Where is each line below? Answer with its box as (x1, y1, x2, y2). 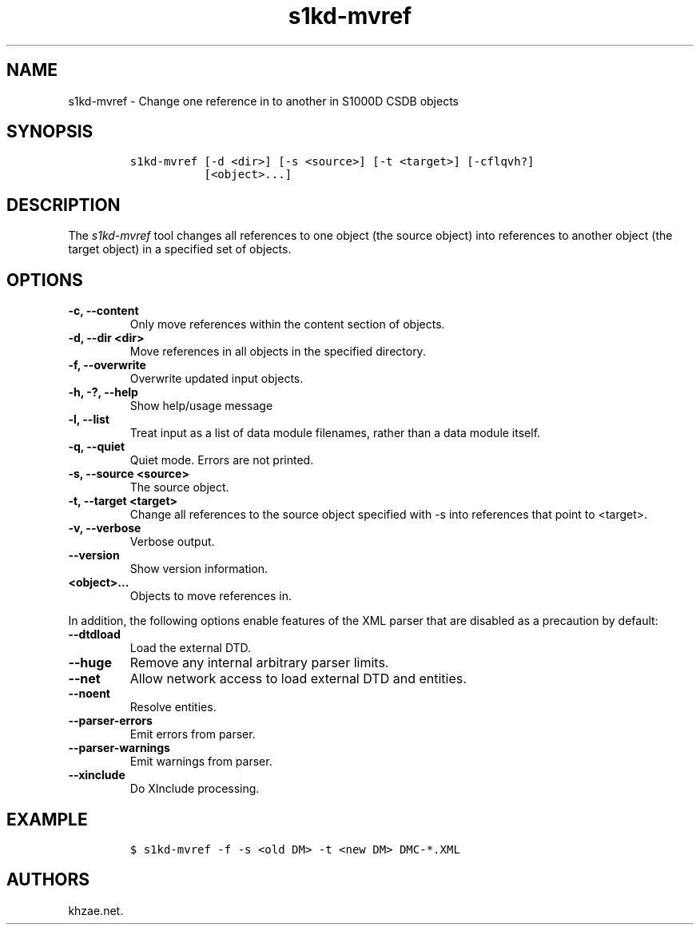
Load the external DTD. (129, 641, 252, 655)
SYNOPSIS (6, 121, 93, 142)
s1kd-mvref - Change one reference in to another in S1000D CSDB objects (68, 93, 459, 108)
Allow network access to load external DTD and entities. (129, 670, 467, 687)
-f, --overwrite (68, 358, 146, 372)
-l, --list (68, 412, 109, 427)
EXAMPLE (6, 809, 88, 830)
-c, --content (68, 304, 139, 318)
